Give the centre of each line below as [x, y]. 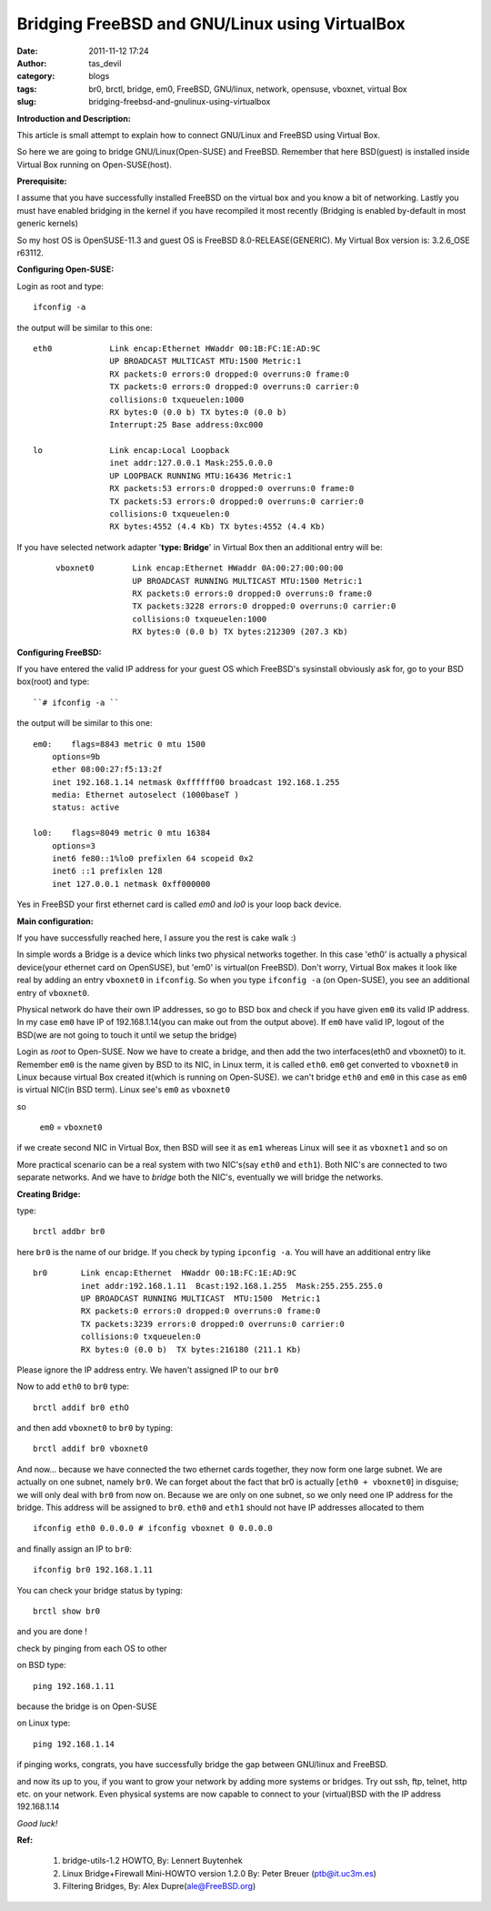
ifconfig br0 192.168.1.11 [93, 1570]
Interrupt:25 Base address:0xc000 [186, 425]
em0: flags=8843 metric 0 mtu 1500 [120, 744]
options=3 [73, 845]
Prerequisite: [42, 181]
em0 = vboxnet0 [71, 1127]
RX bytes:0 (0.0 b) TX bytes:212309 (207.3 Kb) [240, 632]
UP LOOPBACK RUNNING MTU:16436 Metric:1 [201, 476]
